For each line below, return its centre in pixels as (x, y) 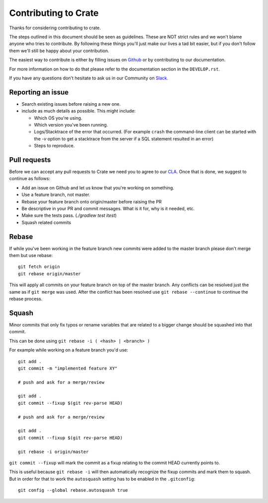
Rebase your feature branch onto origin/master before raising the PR (92, 201)
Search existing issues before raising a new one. (71, 104)
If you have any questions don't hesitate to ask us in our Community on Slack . (89, 78)
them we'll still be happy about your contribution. (59, 51)
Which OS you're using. (58, 118)
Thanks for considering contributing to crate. (55, 28)
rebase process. (26, 299)
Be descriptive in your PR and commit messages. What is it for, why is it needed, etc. (108, 209)
